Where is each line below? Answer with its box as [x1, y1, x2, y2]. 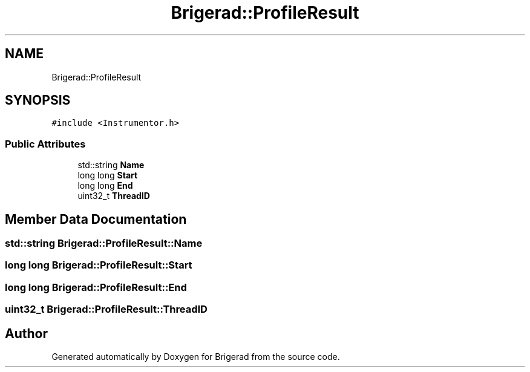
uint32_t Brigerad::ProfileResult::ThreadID [5, 303, 208, 316]
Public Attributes [5, 137, 86, 150]
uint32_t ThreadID [77, 191, 150, 201]
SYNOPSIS [5, 93, 71, 108]
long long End [77, 180, 133, 191]
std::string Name [77, 160, 145, 171]
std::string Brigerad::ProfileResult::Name [5, 237, 203, 250]
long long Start [77, 170, 138, 181]
